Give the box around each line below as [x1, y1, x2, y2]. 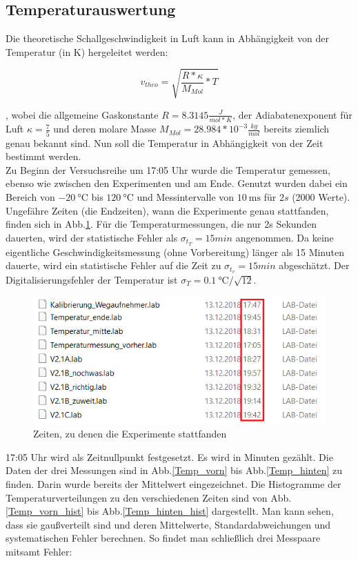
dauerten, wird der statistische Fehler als [6, 230, 178, 244]
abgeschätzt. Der [279, 258, 350, 273]
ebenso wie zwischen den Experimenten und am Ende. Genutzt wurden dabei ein [6, 176, 348, 190]
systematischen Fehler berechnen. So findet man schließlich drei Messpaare [6, 531, 321, 545]
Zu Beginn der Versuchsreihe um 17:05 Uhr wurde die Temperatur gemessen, [6, 162, 330, 177]
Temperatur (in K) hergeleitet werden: [6, 44, 168, 59]
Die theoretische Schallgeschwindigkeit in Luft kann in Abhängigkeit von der [6, 31, 329, 46]
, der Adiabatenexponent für [232, 107, 352, 121]
